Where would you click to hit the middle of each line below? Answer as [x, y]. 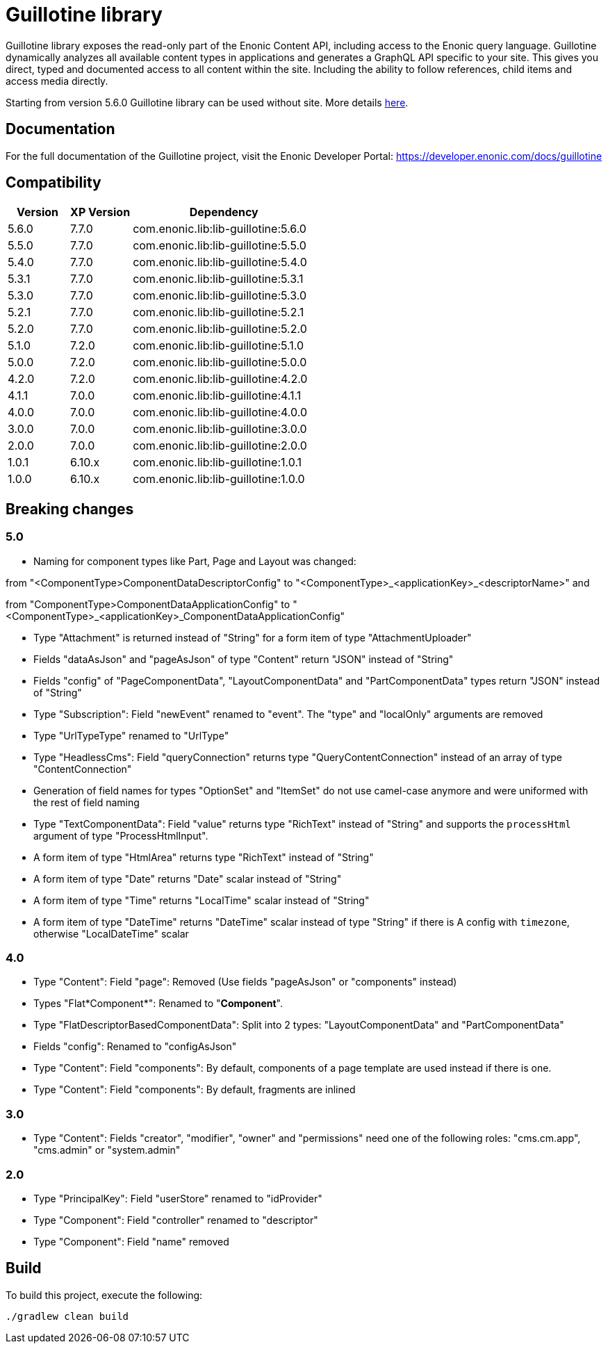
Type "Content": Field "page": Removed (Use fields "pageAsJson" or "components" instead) [245, 982]
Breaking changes [70, 509]
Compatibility [54, 183]
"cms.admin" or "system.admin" [107, 1150]
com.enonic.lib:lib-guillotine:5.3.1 [218, 279]
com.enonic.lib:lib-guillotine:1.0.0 [219, 479]
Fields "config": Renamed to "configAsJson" [135, 1047]
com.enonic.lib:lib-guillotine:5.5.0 [220, 246]
